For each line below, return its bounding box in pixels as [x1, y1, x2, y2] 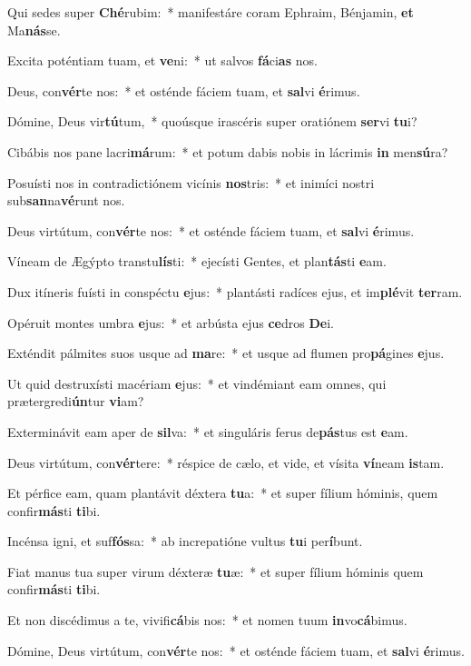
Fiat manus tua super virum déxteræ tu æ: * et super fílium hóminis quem [7, 562, 424, 581]
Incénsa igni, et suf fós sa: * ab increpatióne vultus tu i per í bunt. [7, 532, 363, 551]
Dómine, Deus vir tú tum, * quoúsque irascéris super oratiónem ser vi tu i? [7, 112, 417, 131]
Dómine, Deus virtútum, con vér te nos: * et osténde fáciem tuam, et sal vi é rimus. [7, 641, 465, 660]
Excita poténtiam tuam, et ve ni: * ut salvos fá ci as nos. [7, 51, 318, 70]
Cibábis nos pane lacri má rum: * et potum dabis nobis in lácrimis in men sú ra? [7, 142, 448, 161]
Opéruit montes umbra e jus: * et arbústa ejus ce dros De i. [7, 313, 334, 332]
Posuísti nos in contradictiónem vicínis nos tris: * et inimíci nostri [7, 173, 375, 192]
